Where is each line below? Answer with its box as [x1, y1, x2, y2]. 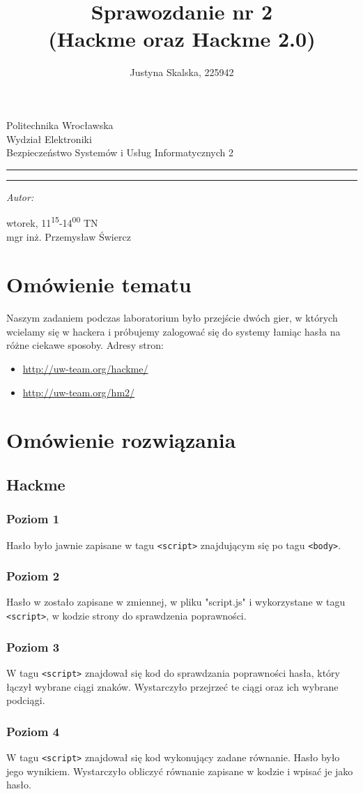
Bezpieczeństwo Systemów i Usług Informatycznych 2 [6, 145, 233, 160]
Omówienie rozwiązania [6, 426, 236, 454]
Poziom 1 [6, 510, 60, 527]
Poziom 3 [6, 638, 60, 655]
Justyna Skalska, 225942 [130, 65, 234, 80]
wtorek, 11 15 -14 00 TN [6, 214, 98, 230]
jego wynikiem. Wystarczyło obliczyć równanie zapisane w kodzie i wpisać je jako [6, 763, 353, 778]
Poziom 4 [6, 722, 60, 740]
